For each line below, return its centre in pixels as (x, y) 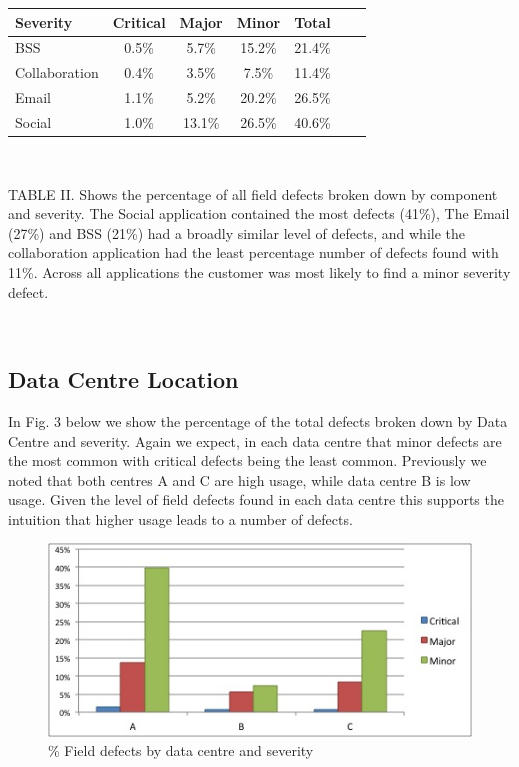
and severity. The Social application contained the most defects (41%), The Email (259, 213)
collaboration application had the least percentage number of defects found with (253, 252)
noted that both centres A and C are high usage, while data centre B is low (239, 479)
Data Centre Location (123, 379)
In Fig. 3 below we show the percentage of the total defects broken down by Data (258, 420)
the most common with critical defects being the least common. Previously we (247, 460)
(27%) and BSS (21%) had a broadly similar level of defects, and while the (236, 232)
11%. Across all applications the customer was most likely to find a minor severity (259, 271)
